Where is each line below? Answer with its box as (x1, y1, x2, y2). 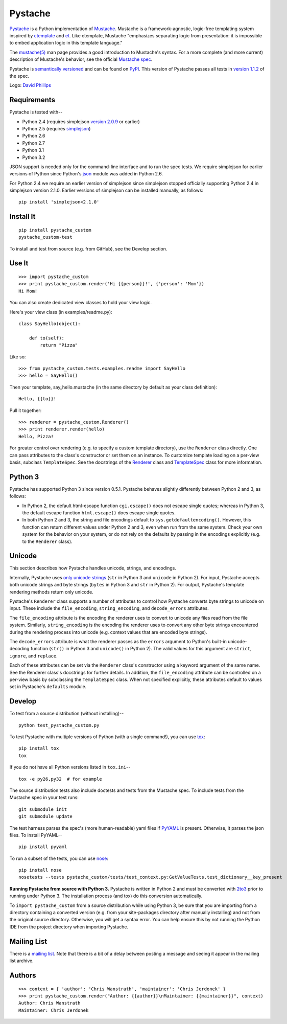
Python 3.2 (22, 154, 45, 161)
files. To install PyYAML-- (9, 832, 62, 838)
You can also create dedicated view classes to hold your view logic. (9, 300, 152, 306)
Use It (9, 259, 29, 268)
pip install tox (18, 745, 59, 752)
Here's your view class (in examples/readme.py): (9, 309, 112, 315)
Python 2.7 (22, 140, 45, 146)
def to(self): (29, 335, 65, 341)
